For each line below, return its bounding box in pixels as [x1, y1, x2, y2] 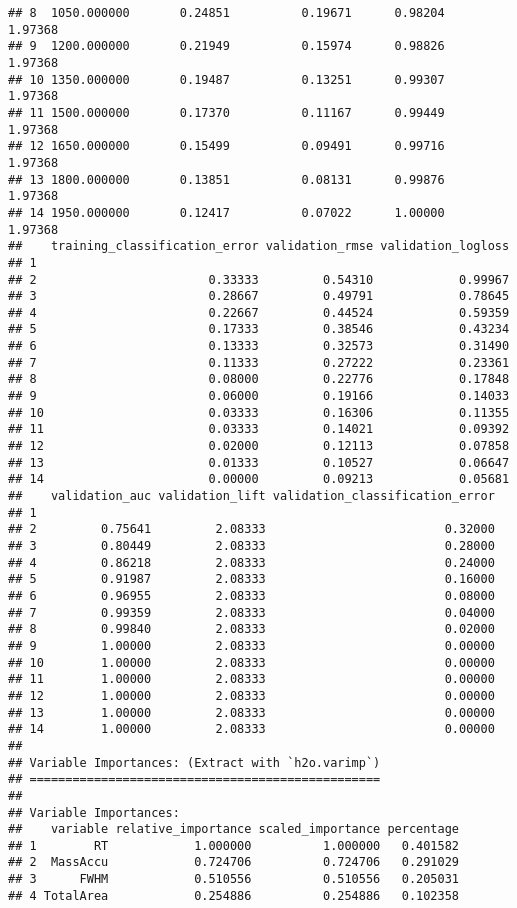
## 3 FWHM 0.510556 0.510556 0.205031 [8, 872, 460, 887]
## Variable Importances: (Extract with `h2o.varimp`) [8, 755, 381, 770]
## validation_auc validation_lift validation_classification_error [8, 489, 495, 504]
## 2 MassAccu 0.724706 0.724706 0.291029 [8, 855, 460, 870]
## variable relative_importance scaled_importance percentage [8, 822, 460, 837]
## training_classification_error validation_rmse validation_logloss [8, 239, 510, 254]
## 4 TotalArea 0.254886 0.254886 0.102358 [8, 888, 460, 903]
